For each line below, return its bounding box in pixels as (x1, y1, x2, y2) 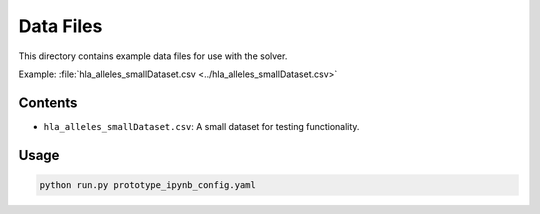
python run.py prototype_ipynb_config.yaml (39, 179, 257, 190)
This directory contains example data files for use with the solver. (18, 50, 288, 62)
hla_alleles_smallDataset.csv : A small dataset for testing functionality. (43, 120, 360, 132)
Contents (18, 94, 78, 111)
